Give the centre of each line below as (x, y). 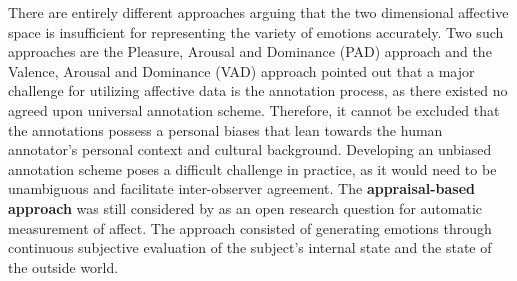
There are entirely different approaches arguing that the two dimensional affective (258, 12)
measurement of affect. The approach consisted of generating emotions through (250, 227)
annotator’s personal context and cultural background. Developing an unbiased (250, 149)
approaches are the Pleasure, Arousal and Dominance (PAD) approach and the (250, 51)
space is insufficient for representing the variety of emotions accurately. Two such (256, 31)
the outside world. (63, 266)
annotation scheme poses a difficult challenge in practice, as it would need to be (252, 168)
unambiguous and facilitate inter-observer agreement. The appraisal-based (241, 188)
